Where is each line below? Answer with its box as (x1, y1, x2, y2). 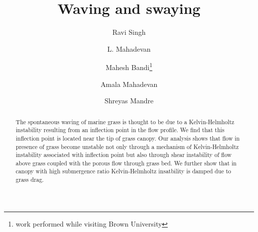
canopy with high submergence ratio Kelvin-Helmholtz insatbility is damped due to (15, 167, 231, 175)
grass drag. (15, 175, 44, 184)
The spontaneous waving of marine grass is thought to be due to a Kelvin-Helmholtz (15, 117, 235, 126)
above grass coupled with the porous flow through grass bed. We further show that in (15, 158, 237, 167)
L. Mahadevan (107, 43, 151, 54)
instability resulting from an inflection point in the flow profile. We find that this (15, 126, 225, 134)
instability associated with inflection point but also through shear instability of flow (15, 151, 232, 159)
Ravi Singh (112, 27, 146, 37)
